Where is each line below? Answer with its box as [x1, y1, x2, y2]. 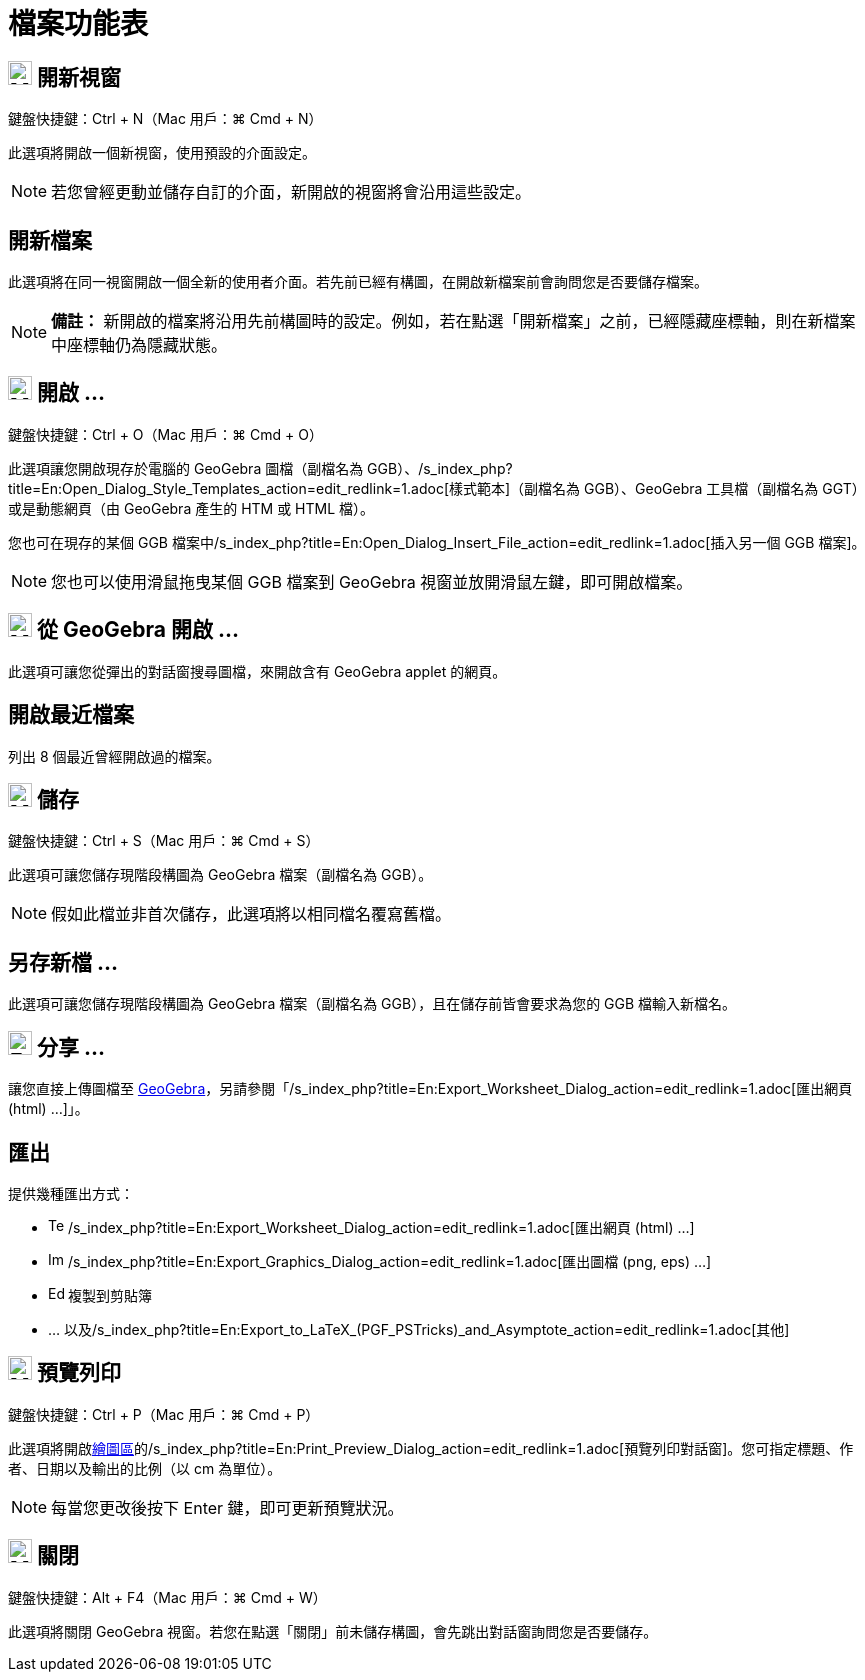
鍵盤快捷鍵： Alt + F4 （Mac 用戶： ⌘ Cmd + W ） [8, 1588, 327, 1606]
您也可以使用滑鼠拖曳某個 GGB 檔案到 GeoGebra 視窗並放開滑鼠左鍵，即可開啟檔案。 [51, 571, 693, 592]
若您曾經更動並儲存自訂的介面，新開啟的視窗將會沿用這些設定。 [51, 182, 532, 203]
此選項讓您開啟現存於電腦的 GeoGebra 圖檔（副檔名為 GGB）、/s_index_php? [8, 459, 513, 477]
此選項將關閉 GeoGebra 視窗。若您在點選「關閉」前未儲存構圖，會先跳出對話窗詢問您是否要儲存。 [8, 1622, 658, 1640]
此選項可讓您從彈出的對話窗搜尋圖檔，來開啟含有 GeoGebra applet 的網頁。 [8, 662, 507, 680]
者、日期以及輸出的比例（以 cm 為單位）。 [8, 1459, 282, 1477]
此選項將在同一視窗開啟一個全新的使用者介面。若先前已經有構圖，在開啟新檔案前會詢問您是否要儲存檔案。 [8, 273, 708, 291]
